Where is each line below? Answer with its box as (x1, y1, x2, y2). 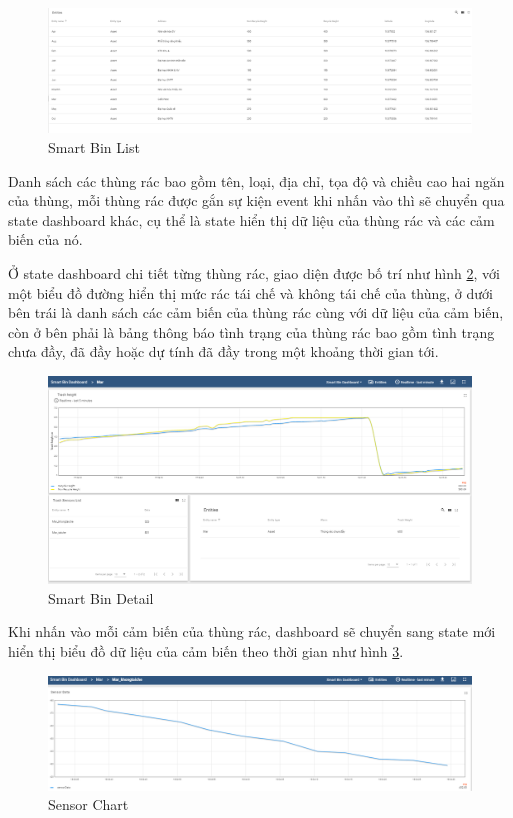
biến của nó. (8, 229, 83, 250)
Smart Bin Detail (48, 587, 154, 608)
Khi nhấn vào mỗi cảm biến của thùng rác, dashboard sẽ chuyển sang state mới (8, 621, 496, 642)
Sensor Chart (48, 794, 129, 815)
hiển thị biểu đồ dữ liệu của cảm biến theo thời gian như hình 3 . (8, 641, 404, 662)
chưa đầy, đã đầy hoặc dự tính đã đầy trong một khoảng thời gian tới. (8, 341, 439, 362)
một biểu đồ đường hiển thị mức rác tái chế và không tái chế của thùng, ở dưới (8, 282, 493, 303)
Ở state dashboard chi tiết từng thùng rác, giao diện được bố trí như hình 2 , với (8, 263, 500, 284)
